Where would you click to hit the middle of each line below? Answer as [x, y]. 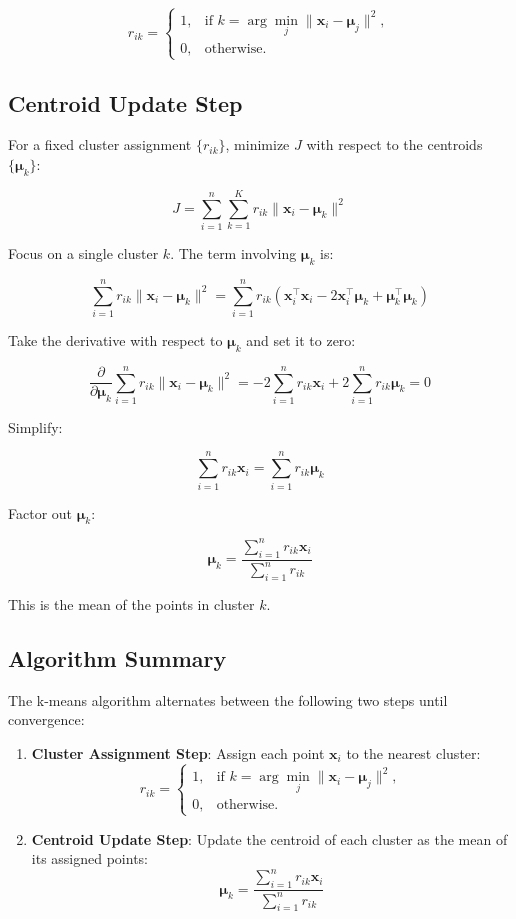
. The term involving [233, 253]
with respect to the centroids [394, 144]
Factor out [40, 512]
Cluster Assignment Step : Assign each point [178, 752]
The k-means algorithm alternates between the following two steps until [228, 699]
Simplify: [35, 426]
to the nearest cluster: [413, 752]
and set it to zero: [301, 339]
